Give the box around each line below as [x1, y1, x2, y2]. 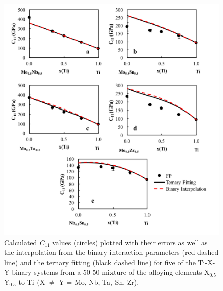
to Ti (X [18, 277, 45, 287]
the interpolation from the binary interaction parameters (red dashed [4, 247, 219, 258]
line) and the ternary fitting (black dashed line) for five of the [4, 257, 196, 267]
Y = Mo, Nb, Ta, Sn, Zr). [59, 277, 139, 287]
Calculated [4, 237, 38, 247]
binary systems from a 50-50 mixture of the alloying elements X [12, 267, 210, 277]
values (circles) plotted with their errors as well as [52, 237, 208, 247]
